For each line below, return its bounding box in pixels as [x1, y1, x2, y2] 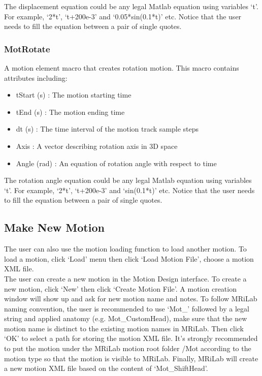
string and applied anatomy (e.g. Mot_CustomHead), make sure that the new [4, 313, 247, 324]
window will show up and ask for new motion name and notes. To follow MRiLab [4, 293, 257, 304]
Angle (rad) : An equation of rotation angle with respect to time [16, 158, 217, 168]
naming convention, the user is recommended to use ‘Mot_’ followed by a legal [4, 303, 249, 314]
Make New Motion [4, 220, 105, 235]
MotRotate [4, 42, 50, 55]
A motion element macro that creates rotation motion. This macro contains [4, 62, 239, 73]
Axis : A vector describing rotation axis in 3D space [16, 140, 178, 151]
